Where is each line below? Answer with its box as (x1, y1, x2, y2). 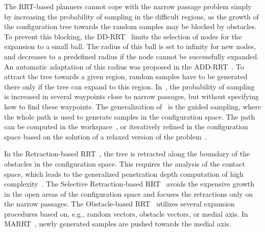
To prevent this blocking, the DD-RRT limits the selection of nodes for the (4, 31, 242, 41)
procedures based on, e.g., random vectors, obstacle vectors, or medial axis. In (4, 208, 248, 219)
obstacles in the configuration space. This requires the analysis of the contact (4, 158, 245, 169)
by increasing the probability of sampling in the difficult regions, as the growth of (4, 11, 259, 21)
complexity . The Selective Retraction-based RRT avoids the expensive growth (4, 178, 255, 189)
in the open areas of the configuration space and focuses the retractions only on (4, 188, 253, 199)
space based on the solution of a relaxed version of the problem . (4, 131, 207, 142)
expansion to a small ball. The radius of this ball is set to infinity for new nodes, (4, 41, 256, 52)
